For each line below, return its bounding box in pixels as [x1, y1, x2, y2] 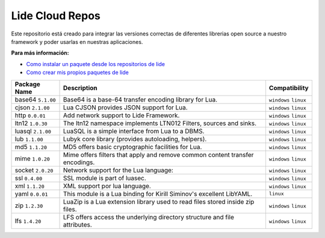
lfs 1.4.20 [14, 216, 42, 225]
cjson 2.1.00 [14, 103, 50, 111]
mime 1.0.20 [14, 154, 51, 162]
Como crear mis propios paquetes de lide [26, 69, 129, 76]
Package [14, 80, 40, 88]
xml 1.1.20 [14, 182, 45, 190]
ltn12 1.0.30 [14, 119, 48, 127]
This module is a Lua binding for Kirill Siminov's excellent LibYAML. [63, 189, 253, 198]
